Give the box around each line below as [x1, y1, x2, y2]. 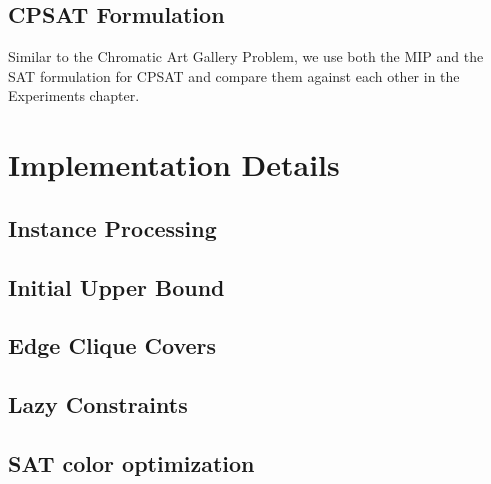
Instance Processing [8, 212, 217, 243]
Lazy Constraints [8, 389, 188, 420]
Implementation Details [8, 144, 340, 185]
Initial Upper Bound [8, 271, 225, 302]
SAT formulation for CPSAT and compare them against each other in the [8, 65, 460, 86]
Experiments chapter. [8, 85, 140, 106]
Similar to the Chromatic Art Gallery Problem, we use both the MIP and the [8, 46, 484, 67]
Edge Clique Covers [8, 330, 217, 361]
